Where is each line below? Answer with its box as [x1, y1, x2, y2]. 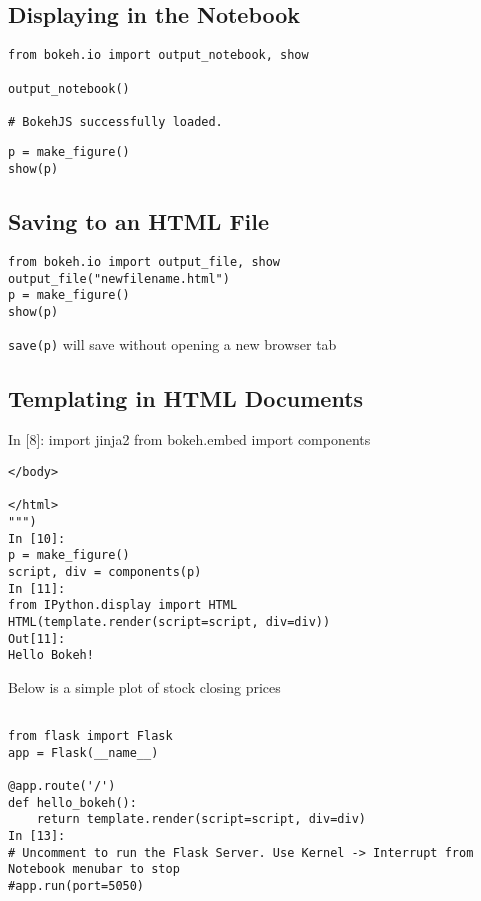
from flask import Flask [8, 729, 173, 744]
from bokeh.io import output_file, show [8, 255, 281, 269]
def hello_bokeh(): [8, 795, 137, 810]
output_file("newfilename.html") [8, 271, 230, 286]
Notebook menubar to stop [8, 862, 180, 877]
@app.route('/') [8, 779, 116, 794]
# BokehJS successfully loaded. [8, 114, 223, 129]
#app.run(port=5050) [8, 879, 145, 894]
